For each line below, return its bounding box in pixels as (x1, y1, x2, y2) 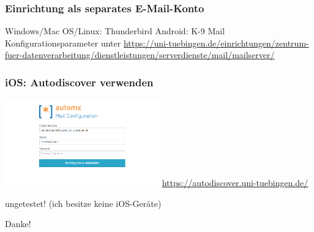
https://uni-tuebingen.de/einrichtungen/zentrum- (123, 36, 309, 49)
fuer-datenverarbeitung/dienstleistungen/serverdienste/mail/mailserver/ (5, 48, 275, 61)
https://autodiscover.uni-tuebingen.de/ (162, 176, 308, 189)
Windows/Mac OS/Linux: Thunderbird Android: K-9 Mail (5, 24, 225, 37)
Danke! (5, 217, 31, 230)
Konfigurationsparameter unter (5, 36, 121, 49)
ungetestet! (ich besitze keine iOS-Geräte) (5, 196, 162, 209)
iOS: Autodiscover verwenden (5, 74, 154, 89)
